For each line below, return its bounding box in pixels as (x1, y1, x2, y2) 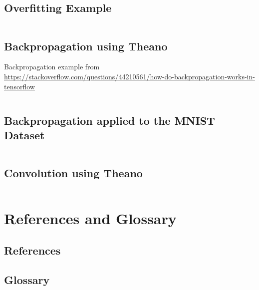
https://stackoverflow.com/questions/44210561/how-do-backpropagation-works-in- (4, 71, 255, 81)
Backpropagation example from (4, 61, 100, 72)
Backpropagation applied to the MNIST (4, 112, 215, 128)
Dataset (4, 127, 45, 142)
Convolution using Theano (4, 165, 143, 181)
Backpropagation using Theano (4, 38, 168, 53)
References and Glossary (4, 208, 177, 229)
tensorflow (4, 81, 35, 91)
